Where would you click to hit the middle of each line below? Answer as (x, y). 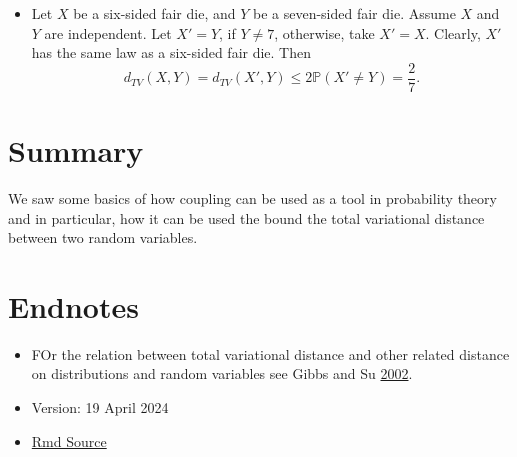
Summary (76, 150)
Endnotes (73, 305)
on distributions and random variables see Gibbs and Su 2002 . (222, 373)
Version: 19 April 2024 (100, 407)
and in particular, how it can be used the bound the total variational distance (246, 217)
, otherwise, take (324, 32)
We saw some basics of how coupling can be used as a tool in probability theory (252, 197)
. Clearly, (453, 32)
